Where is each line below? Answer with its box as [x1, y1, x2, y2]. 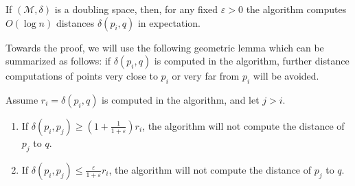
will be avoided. [253, 69, 319, 83]
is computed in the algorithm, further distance [154, 54, 350, 68]
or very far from [172, 69, 240, 83]
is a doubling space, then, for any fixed [54, 2, 218, 16]
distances [56, 15, 95, 30]
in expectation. [137, 15, 201, 30]
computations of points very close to [5, 69, 158, 83]
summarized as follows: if [5, 54, 111, 68]
